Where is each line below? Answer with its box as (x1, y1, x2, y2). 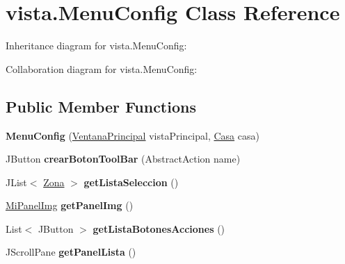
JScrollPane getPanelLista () (6, 245, 136, 259)
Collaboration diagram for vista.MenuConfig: (6, 61, 198, 76)
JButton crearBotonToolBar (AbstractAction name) (6, 151, 241, 166)
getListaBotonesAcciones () (93, 221, 225, 236)
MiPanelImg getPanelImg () (6, 198, 134, 213)
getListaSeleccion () (83, 174, 179, 189)
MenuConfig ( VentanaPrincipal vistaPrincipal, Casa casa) (6, 128, 259, 142)
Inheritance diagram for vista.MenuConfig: (6, 38, 187, 53)
